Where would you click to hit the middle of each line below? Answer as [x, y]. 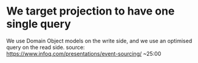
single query [39, 24]
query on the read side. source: [46, 47]
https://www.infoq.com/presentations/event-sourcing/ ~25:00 [84, 53]
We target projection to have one [90, 11]
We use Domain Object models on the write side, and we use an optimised [99, 41]
